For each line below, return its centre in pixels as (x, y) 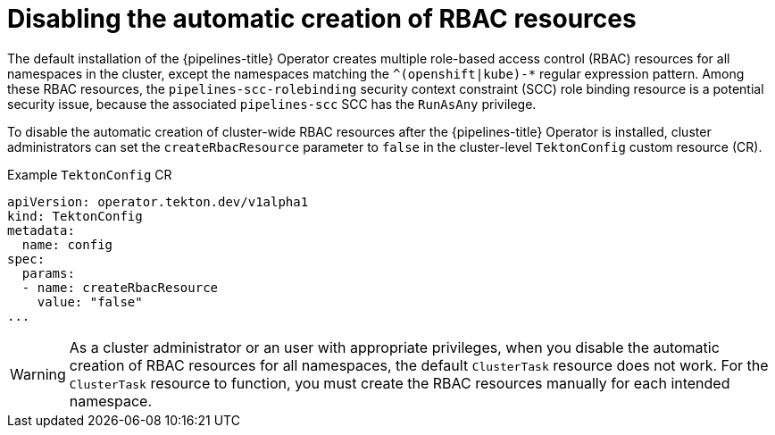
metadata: (41, 230)
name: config (67, 244)
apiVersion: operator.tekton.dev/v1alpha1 (158, 201)
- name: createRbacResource (120, 287)
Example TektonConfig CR (90, 174)
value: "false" (90, 301)
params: (48, 273)
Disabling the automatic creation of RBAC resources (322, 19)
